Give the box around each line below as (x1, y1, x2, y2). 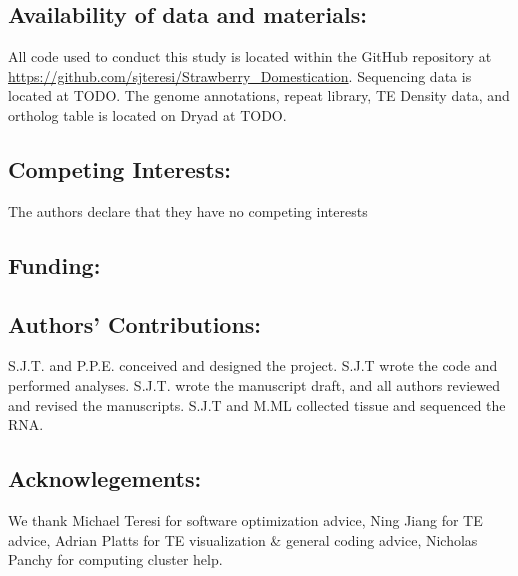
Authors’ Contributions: (8, 308, 262, 339)
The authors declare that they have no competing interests (8, 200, 368, 221)
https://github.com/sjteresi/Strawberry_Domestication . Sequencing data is (8, 65, 472, 86)
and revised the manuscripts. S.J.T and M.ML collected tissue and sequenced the (8, 394, 506, 415)
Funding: (8, 249, 101, 280)
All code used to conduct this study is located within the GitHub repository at (8, 46, 492, 67)
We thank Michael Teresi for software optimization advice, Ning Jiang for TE (8, 509, 483, 530)
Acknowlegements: (8, 463, 202, 494)
